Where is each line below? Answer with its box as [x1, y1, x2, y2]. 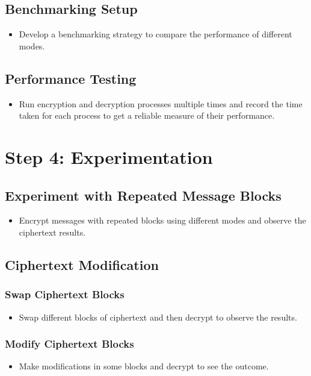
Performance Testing [5, 69, 137, 87]
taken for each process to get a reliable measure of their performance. [19, 109, 275, 122]
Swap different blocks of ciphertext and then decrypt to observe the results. [19, 310, 297, 323]
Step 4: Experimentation [5, 144, 213, 169]
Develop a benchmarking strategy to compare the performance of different [19, 28, 292, 40]
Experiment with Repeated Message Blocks [5, 186, 282, 204]
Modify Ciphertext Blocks [5, 336, 134, 351]
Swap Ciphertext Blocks [5, 287, 125, 302]
